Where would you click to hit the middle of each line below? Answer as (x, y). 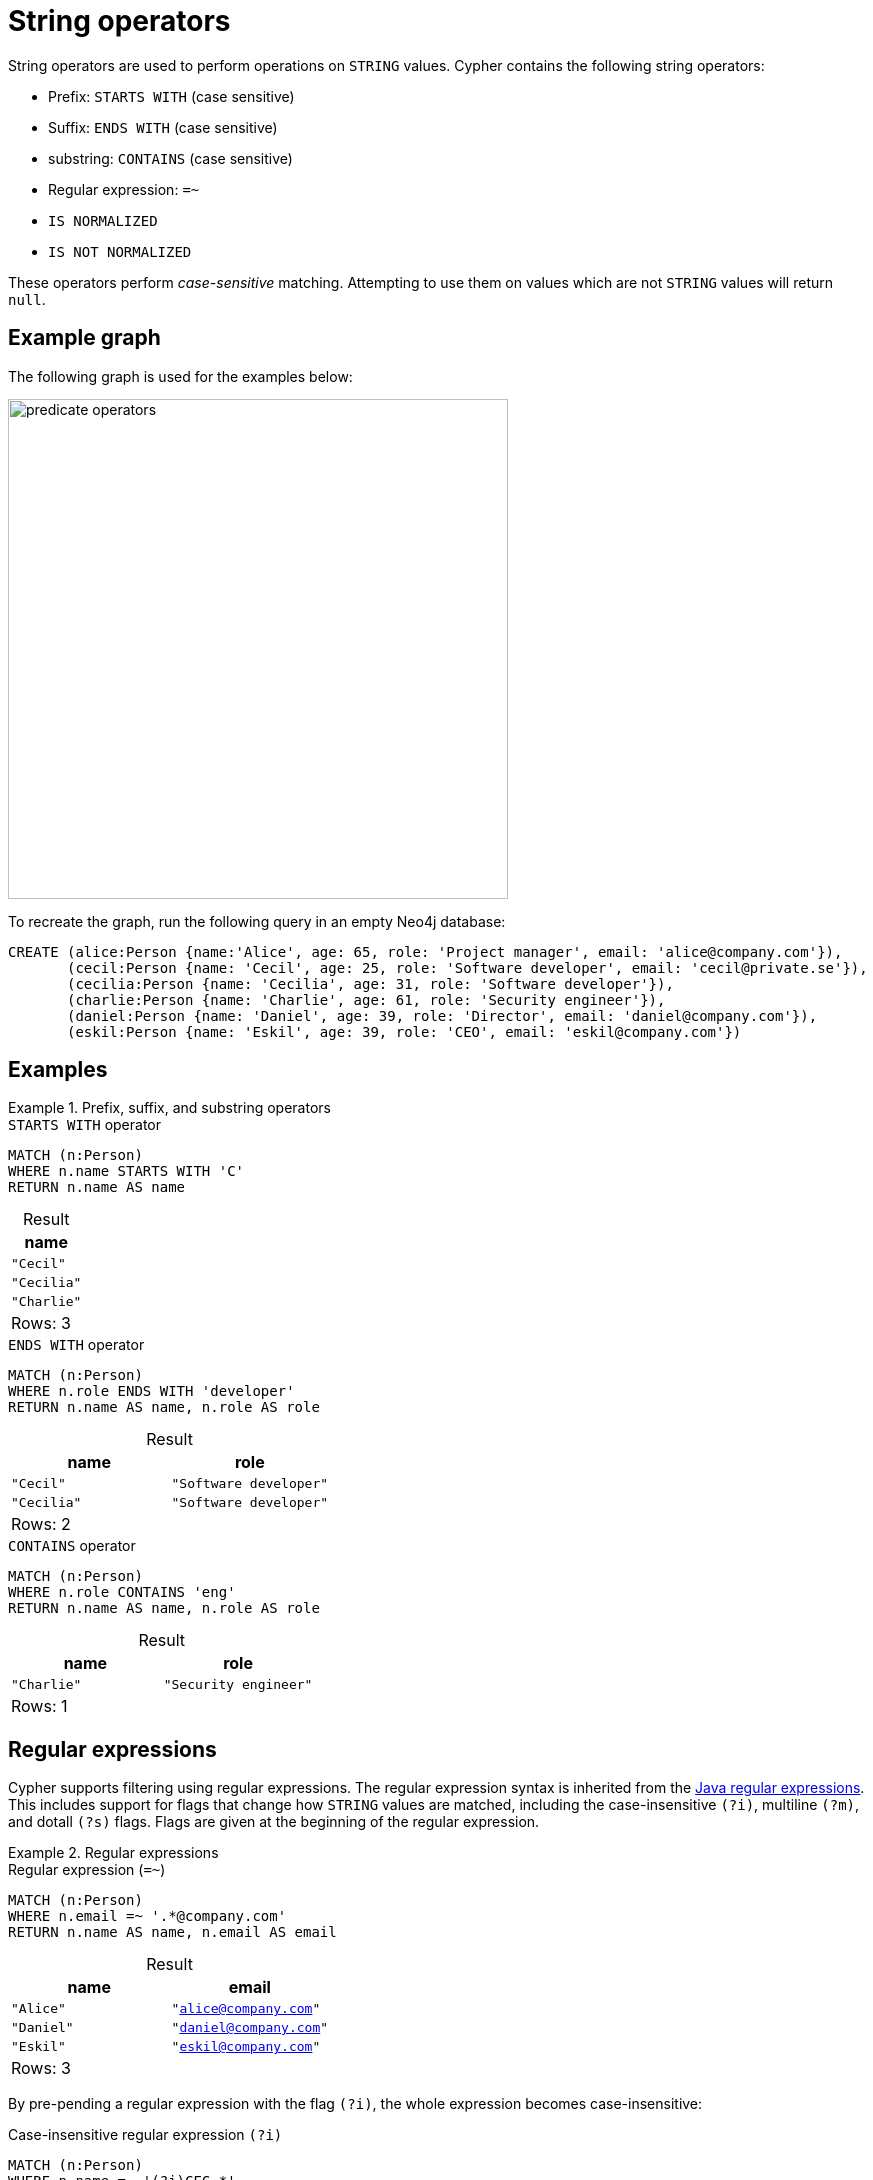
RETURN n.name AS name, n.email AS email (172, 1932)
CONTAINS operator (72, 1546)
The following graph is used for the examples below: (180, 376)
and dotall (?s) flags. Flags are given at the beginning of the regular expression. (274, 1822)
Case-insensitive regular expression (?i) (145, 2135)
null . (27, 299)
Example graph (84, 338)
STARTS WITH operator (85, 1125)
